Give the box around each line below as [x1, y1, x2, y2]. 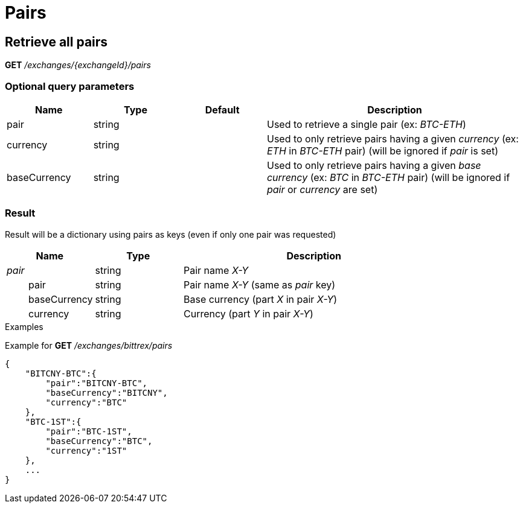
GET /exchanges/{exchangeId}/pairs [5, 60, 151, 71]
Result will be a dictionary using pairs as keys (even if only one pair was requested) [5, 229, 336, 240]
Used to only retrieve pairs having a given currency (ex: [266, 132, 519, 145]
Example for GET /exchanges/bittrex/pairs [5, 340, 173, 351]
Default [205, 103, 240, 116]
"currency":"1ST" [45, 445, 127, 456]
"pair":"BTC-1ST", [45, 426, 132, 436]
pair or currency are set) [266, 183, 378, 195]
